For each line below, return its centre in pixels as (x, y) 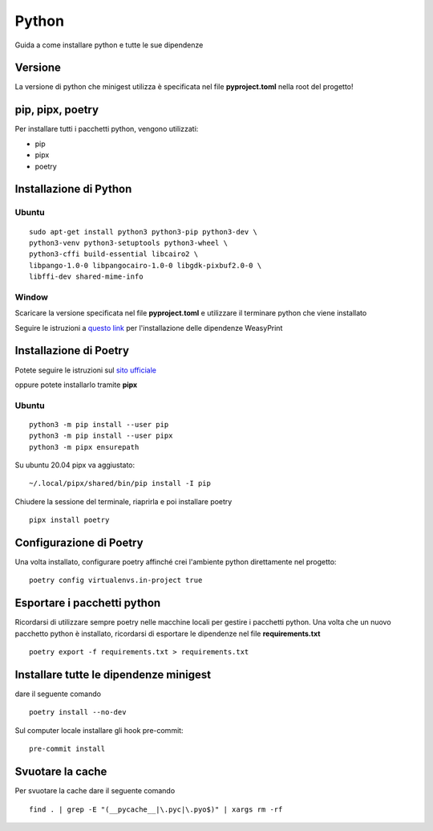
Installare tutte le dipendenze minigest (113, 674)
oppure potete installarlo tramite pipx (76, 385)
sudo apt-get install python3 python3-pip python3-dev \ (144, 232)
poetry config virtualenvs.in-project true (116, 580)
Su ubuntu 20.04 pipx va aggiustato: (75, 465)
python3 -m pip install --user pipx (101, 436)
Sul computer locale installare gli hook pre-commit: (99, 730)
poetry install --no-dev (78, 712)
